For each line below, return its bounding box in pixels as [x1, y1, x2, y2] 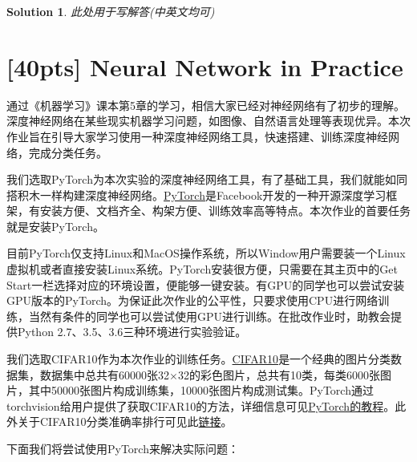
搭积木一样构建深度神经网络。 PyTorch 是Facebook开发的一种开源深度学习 [6, 186, 387, 203]
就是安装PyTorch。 [6, 217, 104, 234]
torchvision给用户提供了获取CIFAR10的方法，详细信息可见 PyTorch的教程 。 [6, 397, 395, 414]
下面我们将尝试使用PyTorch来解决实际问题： [6, 440, 239, 456]
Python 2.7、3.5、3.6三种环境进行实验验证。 [17, 323, 247, 340]
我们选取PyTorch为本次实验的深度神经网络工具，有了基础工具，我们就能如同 [6, 171, 407, 188]
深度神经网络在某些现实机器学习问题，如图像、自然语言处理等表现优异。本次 [6, 112, 411, 129]
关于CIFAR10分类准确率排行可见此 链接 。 [17, 413, 233, 430]
